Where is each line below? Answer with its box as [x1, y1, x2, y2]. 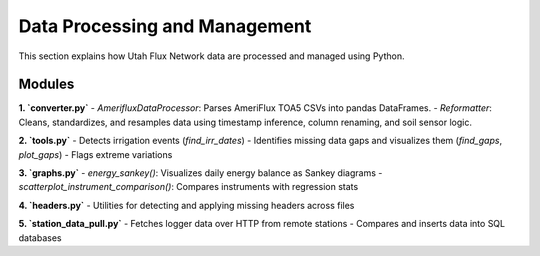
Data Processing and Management [18, 15, 312, 37]
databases [18, 231, 62, 244]
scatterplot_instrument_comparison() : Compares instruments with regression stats [18, 181, 359, 193]
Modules [18, 76, 75, 93]
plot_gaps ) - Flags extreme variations [18, 148, 173, 160]
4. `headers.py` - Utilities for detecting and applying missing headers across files [18, 199, 355, 211]
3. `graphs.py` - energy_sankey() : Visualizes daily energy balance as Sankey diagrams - [18, 167, 383, 179]
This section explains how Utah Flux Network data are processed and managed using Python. [18, 50, 405, 62]
